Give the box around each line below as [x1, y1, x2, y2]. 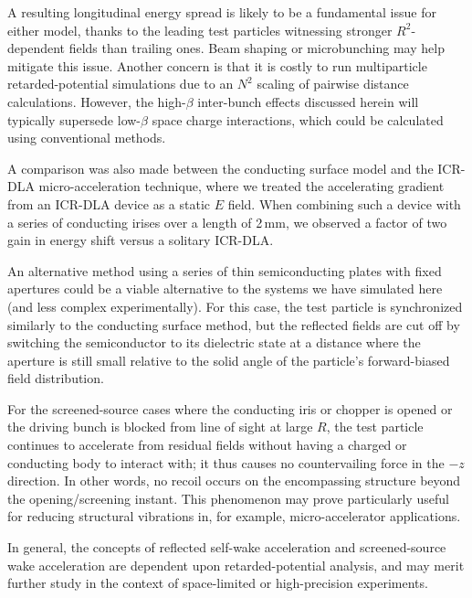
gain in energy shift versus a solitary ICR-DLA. [7, 230, 274, 250]
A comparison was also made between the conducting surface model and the [7, 158, 434, 177]
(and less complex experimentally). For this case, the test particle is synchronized [7, 296, 463, 315]
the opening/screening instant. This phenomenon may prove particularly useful [7, 488, 449, 507]
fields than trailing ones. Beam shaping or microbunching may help [68, 38, 445, 58]
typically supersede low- [7, 110, 142, 129]
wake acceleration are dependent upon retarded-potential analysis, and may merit [7, 555, 465, 574]
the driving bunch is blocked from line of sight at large [7, 417, 313, 436]
